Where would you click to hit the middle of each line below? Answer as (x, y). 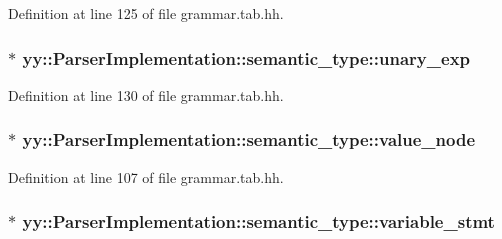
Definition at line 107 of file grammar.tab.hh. (146, 176)
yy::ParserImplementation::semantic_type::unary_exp (246, 57)
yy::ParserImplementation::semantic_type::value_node (249, 139)
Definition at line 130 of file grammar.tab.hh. (146, 94)
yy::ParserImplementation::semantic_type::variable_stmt (258, 221)
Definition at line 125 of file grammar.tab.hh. (146, 13)
